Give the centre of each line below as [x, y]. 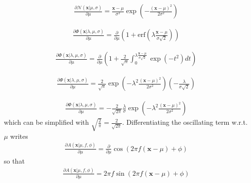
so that [14, 160]
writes [19, 136]
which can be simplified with [47, 122]
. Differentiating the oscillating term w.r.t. [185, 122]
